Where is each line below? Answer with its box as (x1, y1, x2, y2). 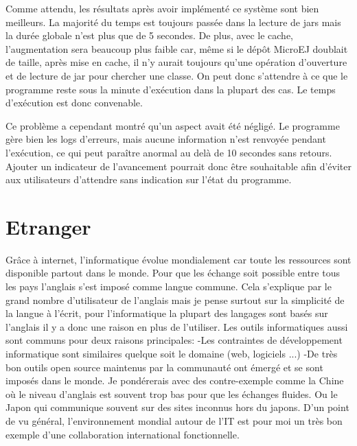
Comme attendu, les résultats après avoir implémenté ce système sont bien (5, 1, 319, 15)
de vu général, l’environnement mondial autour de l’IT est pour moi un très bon (5, 413, 343, 427)
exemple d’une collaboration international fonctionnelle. (5, 427, 240, 441)
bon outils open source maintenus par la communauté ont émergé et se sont (5, 360, 323, 374)
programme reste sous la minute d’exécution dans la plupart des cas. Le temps (5, 82, 336, 96)
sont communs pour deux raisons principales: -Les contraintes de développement (5, 333, 343, 347)
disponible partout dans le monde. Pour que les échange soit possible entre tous (5, 266, 340, 280)
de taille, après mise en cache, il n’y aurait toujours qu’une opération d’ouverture (5, 55, 347, 69)
